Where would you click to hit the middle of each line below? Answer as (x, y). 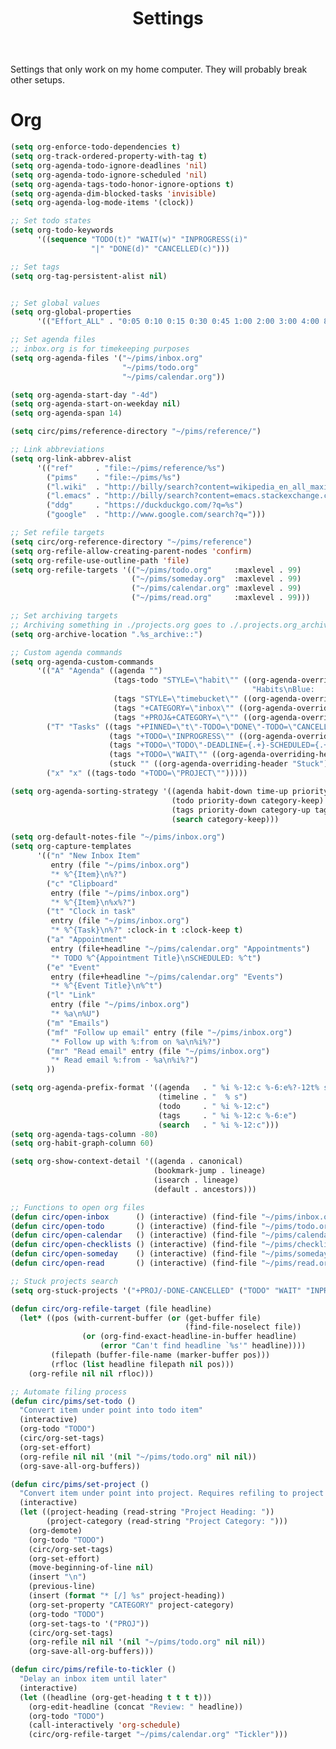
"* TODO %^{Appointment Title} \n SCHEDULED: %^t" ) (156, 958)
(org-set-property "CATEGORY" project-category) (131, 1605)
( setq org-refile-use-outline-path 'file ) (100, 560)
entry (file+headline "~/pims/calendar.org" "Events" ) (167, 977)
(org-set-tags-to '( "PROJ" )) (89, 1623)
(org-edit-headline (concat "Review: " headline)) (136, 1707)
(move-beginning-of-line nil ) (91, 1568)
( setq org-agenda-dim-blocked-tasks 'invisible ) (113, 193)
